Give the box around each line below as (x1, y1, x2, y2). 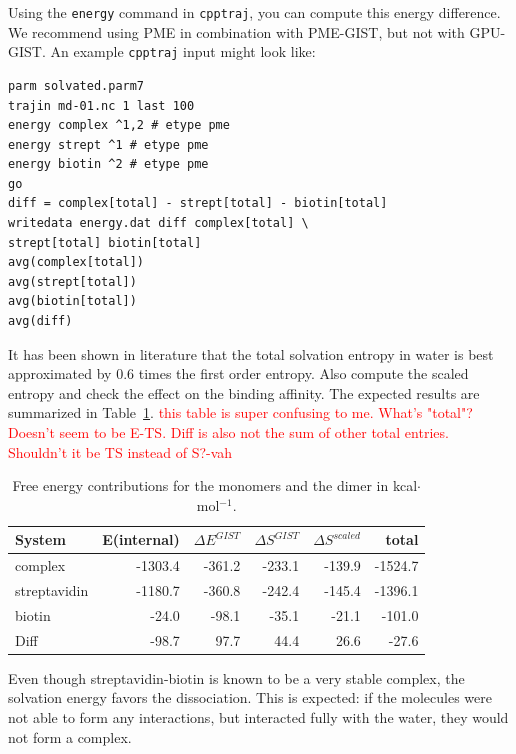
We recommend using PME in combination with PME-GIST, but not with (8, 21, 465, 42)
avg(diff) (8, 314, 73, 329)
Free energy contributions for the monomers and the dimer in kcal (12, 475, 418, 496)
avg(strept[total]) (8, 274, 137, 289)
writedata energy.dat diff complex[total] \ (8, 216, 309, 231)
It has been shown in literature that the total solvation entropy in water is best (8, 343, 494, 364)
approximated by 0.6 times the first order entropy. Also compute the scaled (8, 363, 469, 384)
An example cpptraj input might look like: (50, 41, 316, 62)
